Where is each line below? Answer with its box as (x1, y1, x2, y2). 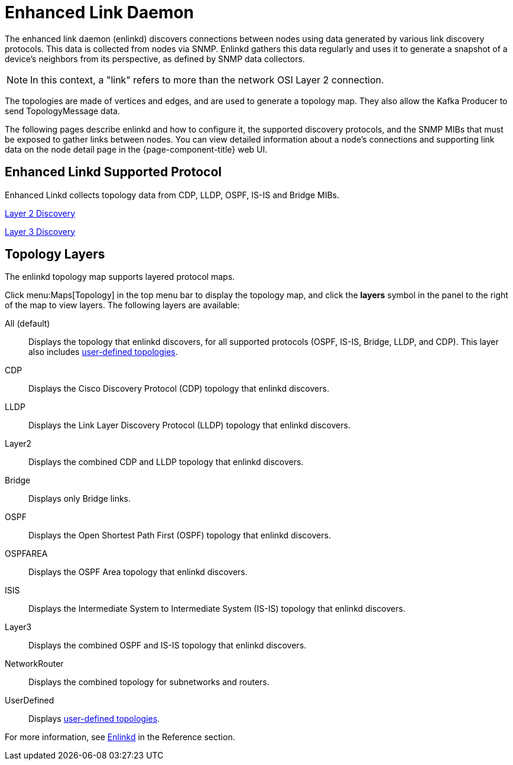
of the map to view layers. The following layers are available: (5, 300, 240, 311)
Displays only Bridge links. (28, 493, 131, 504)
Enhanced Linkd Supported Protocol (5, 164, 222, 180)
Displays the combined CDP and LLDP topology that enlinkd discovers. (28, 457, 304, 467)
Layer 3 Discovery (5, 226, 76, 237)
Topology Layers (5, 247, 105, 262)
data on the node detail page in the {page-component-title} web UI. (5, 144, 268, 154)
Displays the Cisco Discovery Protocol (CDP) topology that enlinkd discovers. (28, 383, 329, 394)
